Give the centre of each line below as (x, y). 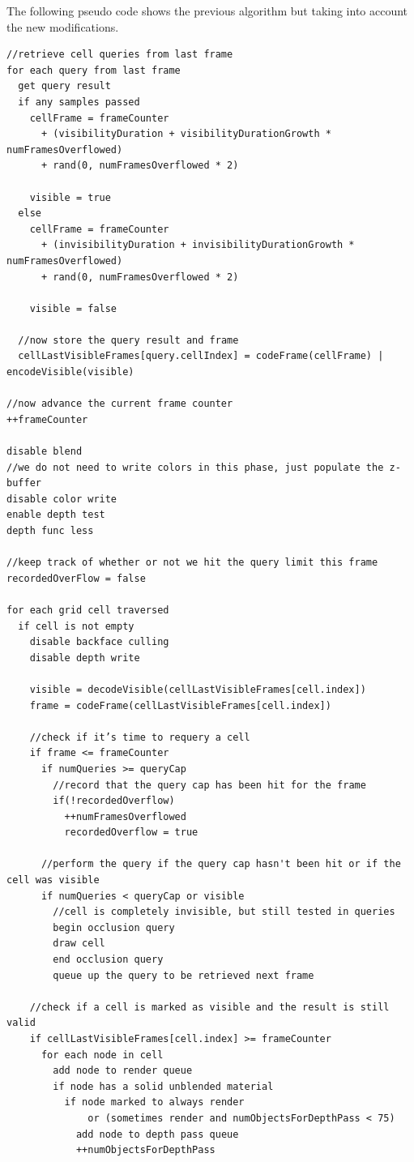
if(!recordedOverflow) (114, 801)
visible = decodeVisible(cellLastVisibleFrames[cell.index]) (198, 689)
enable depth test (56, 515)
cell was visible (53, 880)
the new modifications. (63, 26)
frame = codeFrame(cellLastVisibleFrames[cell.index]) (180, 705)
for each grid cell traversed (88, 610)
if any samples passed (79, 102)
